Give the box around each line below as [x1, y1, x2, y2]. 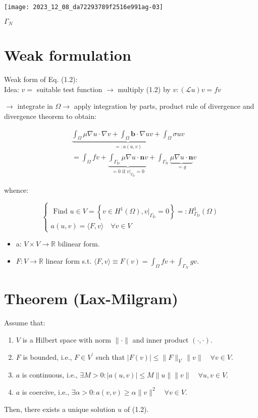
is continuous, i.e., [22, 369, 78, 380]
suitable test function [36, 83, 102, 94]
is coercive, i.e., [22, 386, 69, 397]
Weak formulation [4, 45, 131, 65]
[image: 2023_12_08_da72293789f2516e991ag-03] [4, 4, 163, 11]
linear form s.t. [45, 256, 92, 266]
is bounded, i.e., [23, 351, 72, 362]
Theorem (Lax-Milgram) [4, 288, 178, 309]
